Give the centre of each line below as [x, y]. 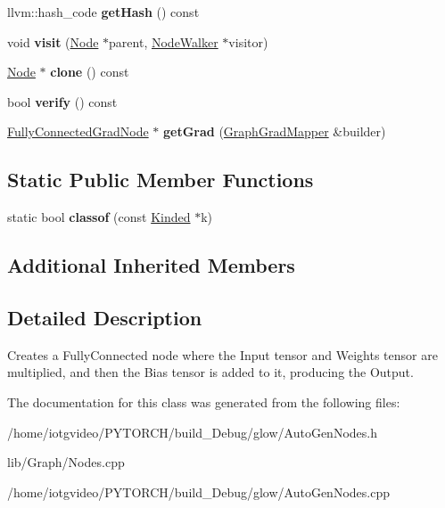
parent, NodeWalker [164, 41]
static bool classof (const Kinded [99, 217]
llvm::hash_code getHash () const [103, 12]
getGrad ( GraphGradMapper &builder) [275, 131]
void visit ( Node [53, 41]
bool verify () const [62, 101]
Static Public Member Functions [161, 180]
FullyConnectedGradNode [78, 131]
